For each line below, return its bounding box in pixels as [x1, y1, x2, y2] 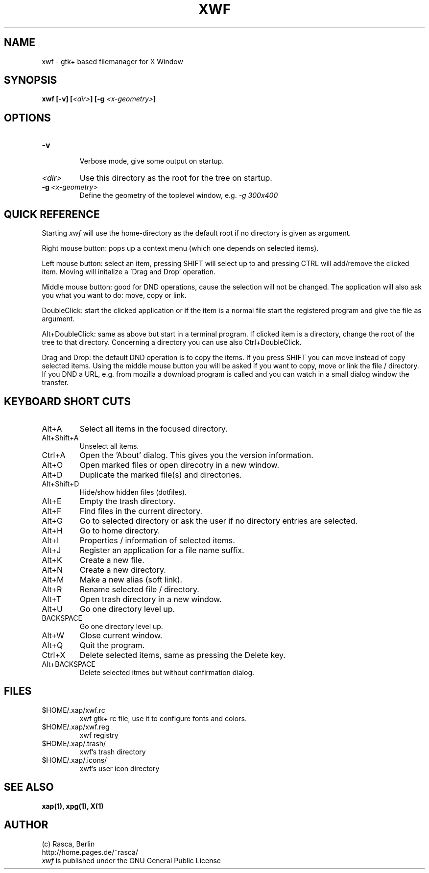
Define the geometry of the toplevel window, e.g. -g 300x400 [79, 191, 278, 200]
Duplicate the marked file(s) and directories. [79, 469, 242, 480]
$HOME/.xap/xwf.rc [42, 705, 105, 714]
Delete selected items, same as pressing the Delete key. [79, 650, 286, 660]
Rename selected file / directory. [79, 584, 199, 594]
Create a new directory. [79, 564, 166, 575]
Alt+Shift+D [42, 479, 79, 488]
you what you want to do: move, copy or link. [42, 291, 187, 300]
